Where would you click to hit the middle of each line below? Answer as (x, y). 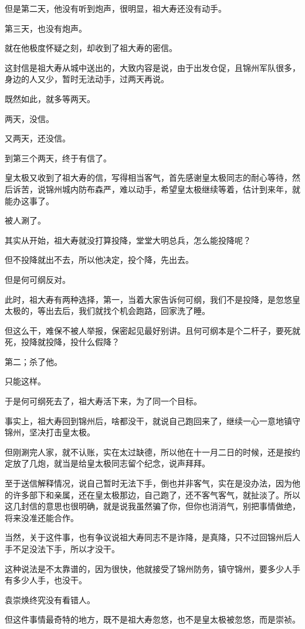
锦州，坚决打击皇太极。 (50, 432)
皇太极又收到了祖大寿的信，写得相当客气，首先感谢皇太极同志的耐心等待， (148, 177)
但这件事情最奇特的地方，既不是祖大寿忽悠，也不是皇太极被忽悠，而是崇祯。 (152, 619)
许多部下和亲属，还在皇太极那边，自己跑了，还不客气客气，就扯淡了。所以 (156, 494)
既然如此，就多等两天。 (50, 98)
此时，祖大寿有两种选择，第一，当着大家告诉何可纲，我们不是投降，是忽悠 (148, 299)
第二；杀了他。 (33, 361)
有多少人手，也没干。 (46, 580)
